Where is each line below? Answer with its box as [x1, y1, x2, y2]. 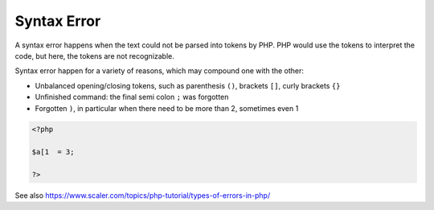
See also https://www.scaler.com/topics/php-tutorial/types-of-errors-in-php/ [14, 191, 271, 200]
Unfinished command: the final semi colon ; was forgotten [35, 93, 229, 102]
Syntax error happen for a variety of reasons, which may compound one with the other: [14, 66, 305, 76]
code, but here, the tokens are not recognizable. [14, 51, 174, 60]
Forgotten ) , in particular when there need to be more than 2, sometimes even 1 [35, 103, 299, 113]
